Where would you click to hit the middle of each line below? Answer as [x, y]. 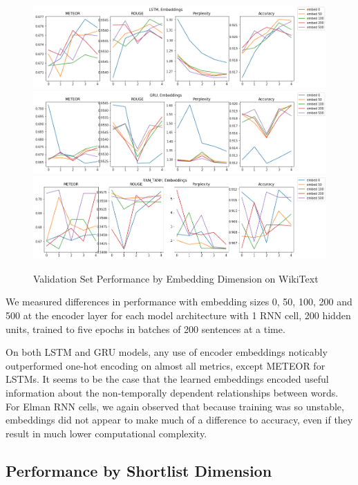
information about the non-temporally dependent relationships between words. [172, 392]
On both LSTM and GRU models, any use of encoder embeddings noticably [167, 352]
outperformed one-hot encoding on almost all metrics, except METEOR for [166, 365]
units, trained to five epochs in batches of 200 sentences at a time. [145, 329]
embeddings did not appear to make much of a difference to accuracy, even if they [179, 420]
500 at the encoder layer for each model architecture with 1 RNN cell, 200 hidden [178, 315]
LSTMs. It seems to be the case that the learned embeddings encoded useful [167, 379]
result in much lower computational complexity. [106, 433]
